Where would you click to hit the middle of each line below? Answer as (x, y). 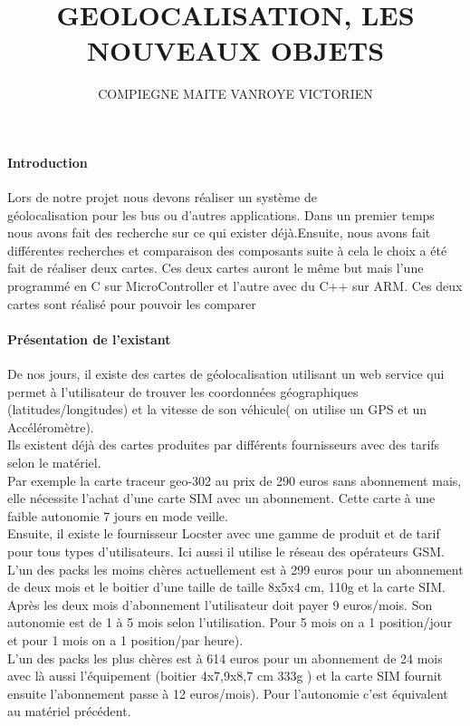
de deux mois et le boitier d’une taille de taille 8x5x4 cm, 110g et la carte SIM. (226, 587)
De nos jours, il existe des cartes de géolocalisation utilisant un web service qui (226, 374)
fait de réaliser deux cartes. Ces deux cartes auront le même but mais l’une (216, 268)
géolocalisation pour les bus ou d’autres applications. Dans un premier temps (221, 214)
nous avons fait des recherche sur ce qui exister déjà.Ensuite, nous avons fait (219, 232)
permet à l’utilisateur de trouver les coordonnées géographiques (183, 391)
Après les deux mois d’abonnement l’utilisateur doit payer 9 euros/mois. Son (220, 604)
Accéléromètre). (51, 426)
